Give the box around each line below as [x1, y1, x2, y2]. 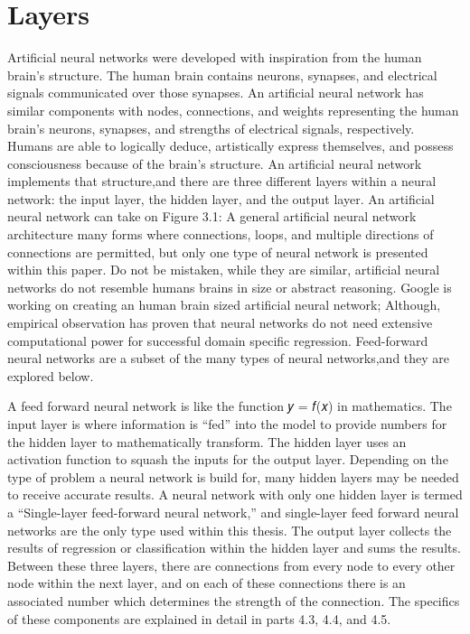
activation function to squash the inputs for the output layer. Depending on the [7, 450, 448, 469]
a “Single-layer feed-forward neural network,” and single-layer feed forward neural [7, 502, 459, 521]
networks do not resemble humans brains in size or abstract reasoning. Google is [7, 277, 452, 296]
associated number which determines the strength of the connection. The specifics [7, 591, 460, 610]
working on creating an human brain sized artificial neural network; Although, [7, 295, 441, 314]
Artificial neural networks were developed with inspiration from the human [7, 48, 422, 67]
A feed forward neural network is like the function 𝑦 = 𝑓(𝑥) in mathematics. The [7, 396, 452, 415]
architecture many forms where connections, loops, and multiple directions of [7, 225, 434, 244]
